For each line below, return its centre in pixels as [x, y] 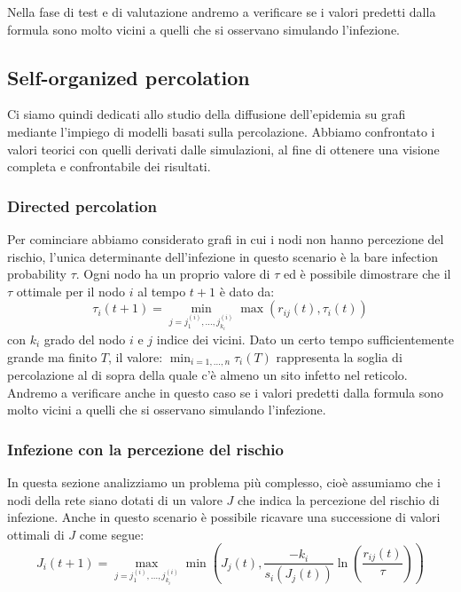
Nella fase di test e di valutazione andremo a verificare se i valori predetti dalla [222, 12]
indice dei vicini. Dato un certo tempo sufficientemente [305, 339]
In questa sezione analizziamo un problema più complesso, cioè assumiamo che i [224, 481]
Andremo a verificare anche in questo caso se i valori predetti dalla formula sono [226, 392]
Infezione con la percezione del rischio [145, 449]
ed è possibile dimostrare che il [367, 274]
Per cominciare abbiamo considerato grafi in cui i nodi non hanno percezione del [226, 238]
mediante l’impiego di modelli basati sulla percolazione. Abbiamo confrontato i [221, 131]
